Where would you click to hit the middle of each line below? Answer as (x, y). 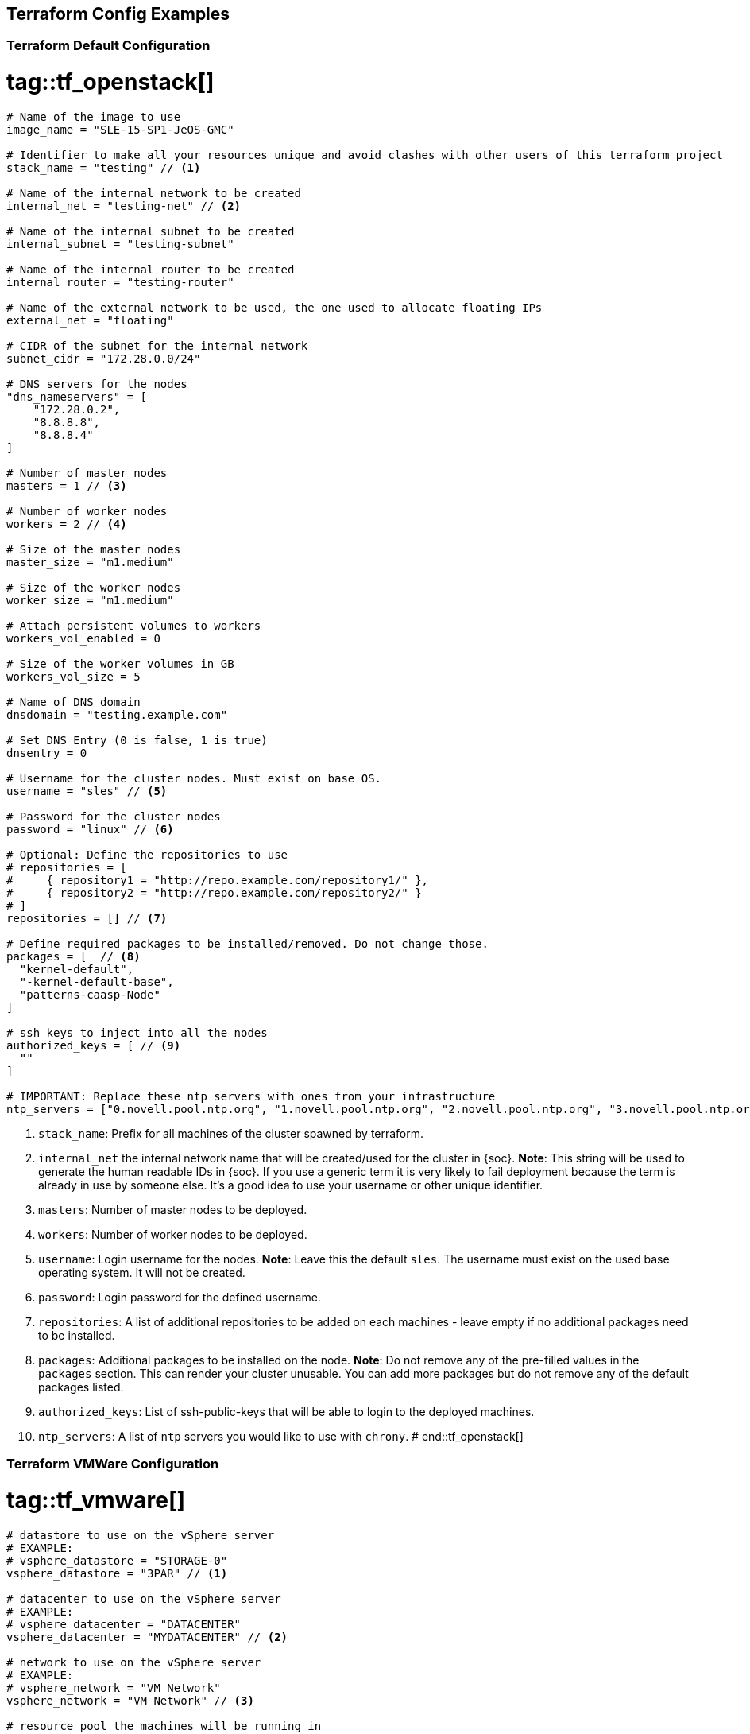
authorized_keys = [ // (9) (94, 1045)
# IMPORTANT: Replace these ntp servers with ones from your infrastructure (251, 1096)
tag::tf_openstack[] (110, 82)
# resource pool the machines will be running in (164, 1726)
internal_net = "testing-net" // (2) (124, 206)
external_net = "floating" (90, 320)
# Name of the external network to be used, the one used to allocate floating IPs (274, 307)
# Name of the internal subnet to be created (151, 231)
